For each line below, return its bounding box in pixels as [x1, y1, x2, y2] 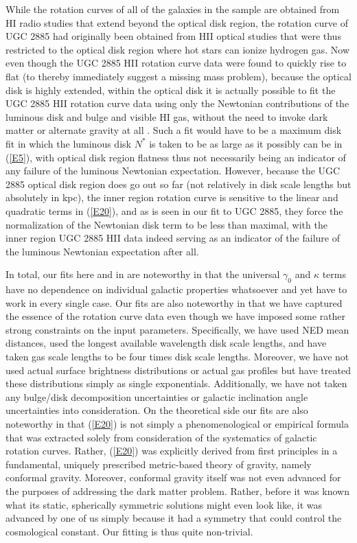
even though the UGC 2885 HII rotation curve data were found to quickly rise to [5, 56, 347, 70]
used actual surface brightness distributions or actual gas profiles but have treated [5, 362, 351, 377]
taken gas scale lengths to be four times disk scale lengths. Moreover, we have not [5, 349, 349, 364]
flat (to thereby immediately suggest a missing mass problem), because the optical [5, 69, 352, 83]
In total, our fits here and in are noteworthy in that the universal [5, 267, 280, 281]
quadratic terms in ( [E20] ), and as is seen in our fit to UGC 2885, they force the [5, 203, 343, 218]
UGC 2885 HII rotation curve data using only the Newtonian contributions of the [5, 96, 349, 111]
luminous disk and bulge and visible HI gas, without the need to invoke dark [5, 109, 328, 124]
